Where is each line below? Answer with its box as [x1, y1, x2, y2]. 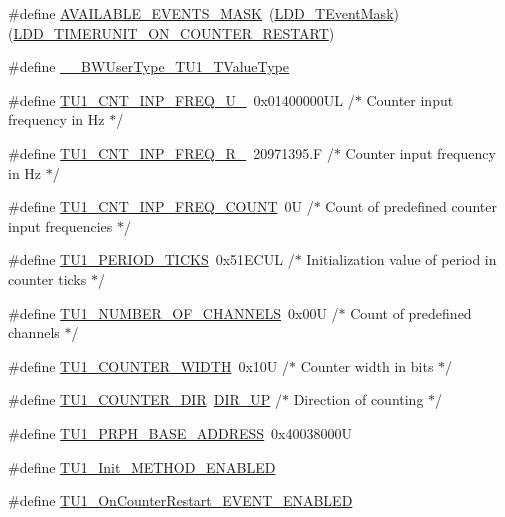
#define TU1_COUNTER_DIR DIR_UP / [8, 389, 282, 410]
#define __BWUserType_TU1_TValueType [8, 56, 290, 77]
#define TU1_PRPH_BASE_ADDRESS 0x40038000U [8, 422, 353, 443]
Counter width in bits [300, 355, 434, 376]
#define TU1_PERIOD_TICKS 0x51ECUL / [8, 249, 295, 270]
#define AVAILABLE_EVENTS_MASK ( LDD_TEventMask [8, 3, 394, 23]
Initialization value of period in [306, 249, 497, 270]
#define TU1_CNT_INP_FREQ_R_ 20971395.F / [8, 142, 334, 163]
